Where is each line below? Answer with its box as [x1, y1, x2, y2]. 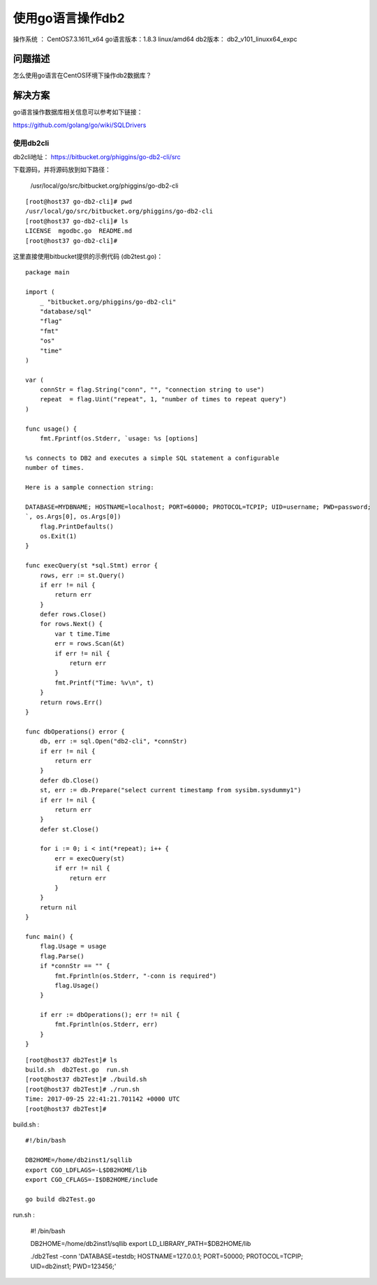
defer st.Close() [39, 825, 99, 833]
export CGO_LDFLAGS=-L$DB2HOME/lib [25, 1166, 147, 1174]
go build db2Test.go [25, 1195, 96, 1203]
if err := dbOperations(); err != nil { [39, 1011, 181, 1019]
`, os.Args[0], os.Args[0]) [25, 513, 121, 521]
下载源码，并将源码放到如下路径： [13, 165, 111, 174]
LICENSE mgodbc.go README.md [25, 227, 133, 235]
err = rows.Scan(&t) [54, 639, 125, 648]
